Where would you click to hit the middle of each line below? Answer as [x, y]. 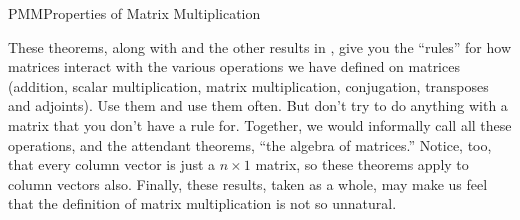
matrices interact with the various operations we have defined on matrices [234, 66]
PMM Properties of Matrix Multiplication [134, 13]
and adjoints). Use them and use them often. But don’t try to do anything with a [258, 105]
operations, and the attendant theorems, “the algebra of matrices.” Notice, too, [250, 144]
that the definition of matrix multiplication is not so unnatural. [202, 203]
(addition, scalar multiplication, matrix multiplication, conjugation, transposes [248, 85]
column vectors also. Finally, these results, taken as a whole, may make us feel [248, 183]
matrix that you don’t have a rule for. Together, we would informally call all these [260, 124]
